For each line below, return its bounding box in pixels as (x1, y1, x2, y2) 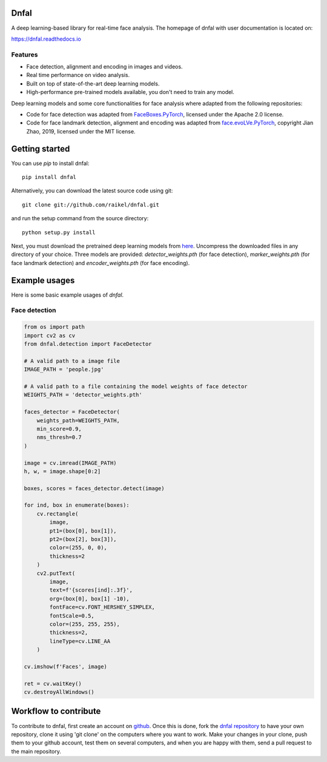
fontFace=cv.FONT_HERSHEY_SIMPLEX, (49, 604, 156, 611)
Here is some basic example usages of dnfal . (11, 291, 124, 298)
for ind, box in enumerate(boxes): (24, 502, 130, 509)
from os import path (24, 323, 85, 331)
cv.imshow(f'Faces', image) (24, 663, 107, 670)
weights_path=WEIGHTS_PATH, (36, 417, 121, 424)
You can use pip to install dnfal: (11, 160, 90, 167)
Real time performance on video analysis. (26, 72, 130, 79)
